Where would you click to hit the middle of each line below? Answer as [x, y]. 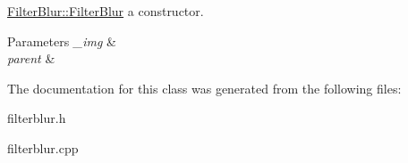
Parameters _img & [62, 41]
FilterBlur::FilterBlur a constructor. [106, 11]
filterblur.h [37, 118]
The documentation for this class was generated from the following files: [204, 88]
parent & [31, 58]
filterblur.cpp [43, 147]
